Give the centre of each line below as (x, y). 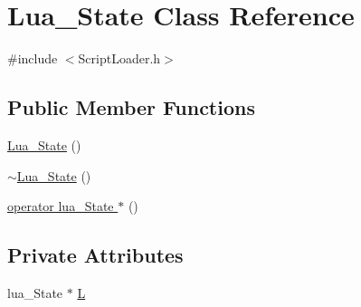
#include (33, 58)
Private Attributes (95, 255)
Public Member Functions (131, 107)
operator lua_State (61, 206)
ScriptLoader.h (119, 58)
